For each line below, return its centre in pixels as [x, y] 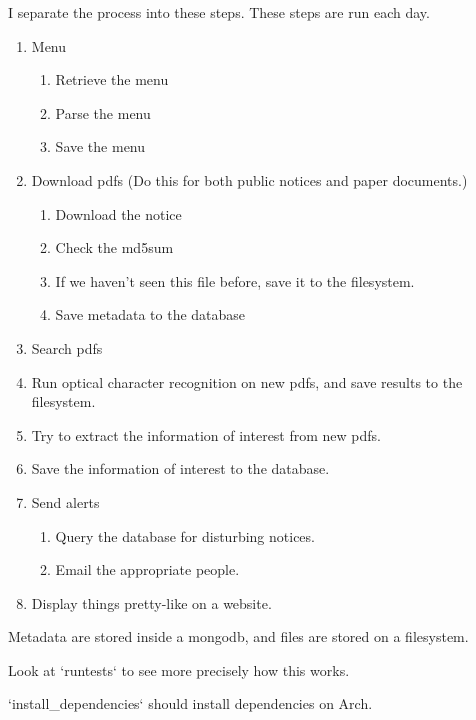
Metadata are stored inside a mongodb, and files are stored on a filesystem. [238, 636]
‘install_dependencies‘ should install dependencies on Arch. [190, 703]
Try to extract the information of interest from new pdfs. [206, 434]
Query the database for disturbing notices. [185, 535]
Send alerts [65, 501]
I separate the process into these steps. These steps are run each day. [219, 12]
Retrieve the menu [112, 79]
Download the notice [118, 213]
